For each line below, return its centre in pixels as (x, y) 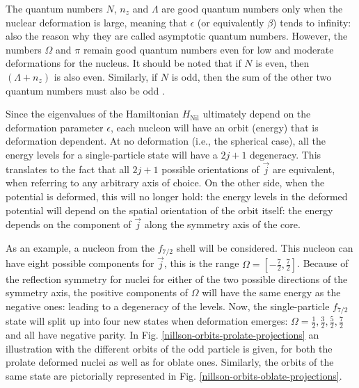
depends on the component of (69, 224)
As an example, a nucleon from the (80, 247)
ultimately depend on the (257, 114)
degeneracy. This (286, 154)
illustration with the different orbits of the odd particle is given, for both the (169, 348)
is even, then (282, 63)
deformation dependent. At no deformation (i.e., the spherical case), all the (166, 141)
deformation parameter (55, 127)
